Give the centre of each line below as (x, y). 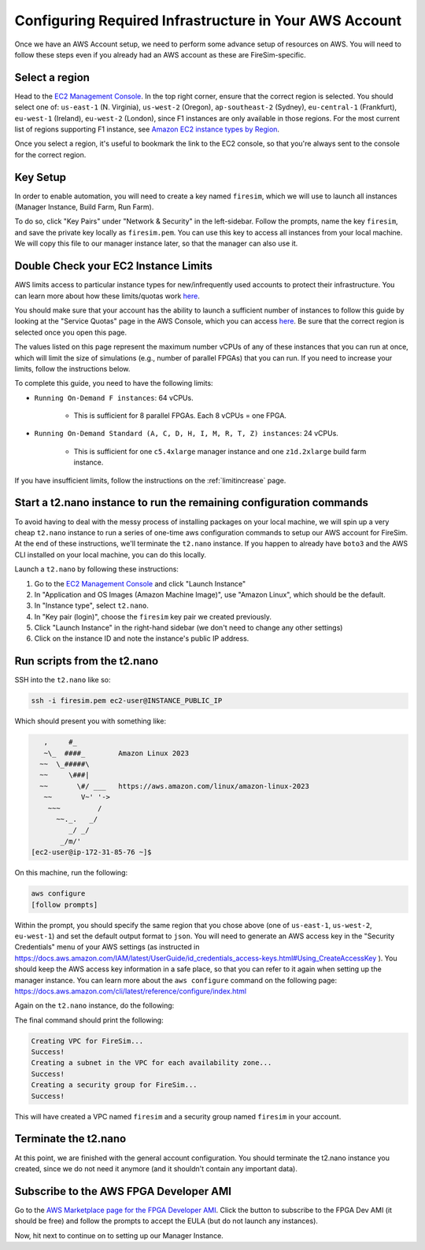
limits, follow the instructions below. (72, 368)
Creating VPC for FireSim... (87, 1041)
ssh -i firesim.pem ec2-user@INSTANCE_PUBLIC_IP (127, 701)
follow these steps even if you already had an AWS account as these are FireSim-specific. (160, 54)
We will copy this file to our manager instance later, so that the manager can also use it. (156, 243)
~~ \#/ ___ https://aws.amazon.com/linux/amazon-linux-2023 (175, 786)
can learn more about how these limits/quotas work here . (107, 296)
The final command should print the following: (89, 1020)
